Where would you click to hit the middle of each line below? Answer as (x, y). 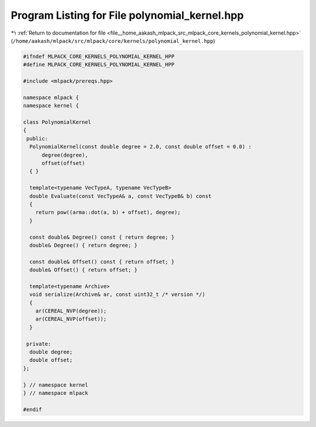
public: (37, 138)
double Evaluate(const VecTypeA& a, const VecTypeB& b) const (121, 196)
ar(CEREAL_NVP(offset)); (71, 319)
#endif (32, 409)
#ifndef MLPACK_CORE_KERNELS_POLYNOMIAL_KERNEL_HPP (99, 56)
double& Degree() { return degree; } (83, 245)
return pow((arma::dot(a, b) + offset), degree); (108, 212)
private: (39, 344)
